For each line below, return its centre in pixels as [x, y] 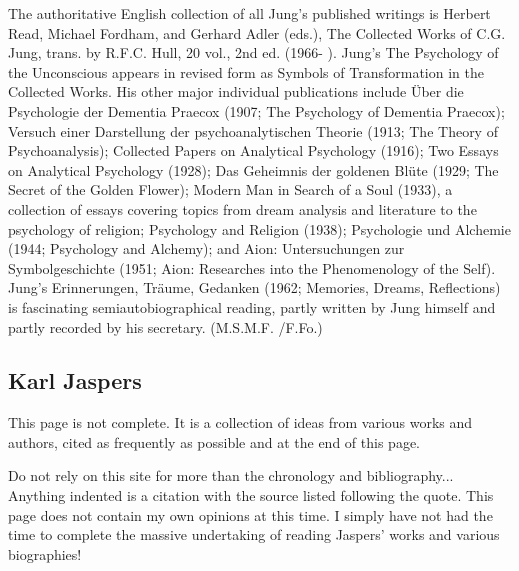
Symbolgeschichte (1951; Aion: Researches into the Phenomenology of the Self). [252, 267]
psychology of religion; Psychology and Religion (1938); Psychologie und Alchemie [259, 228]
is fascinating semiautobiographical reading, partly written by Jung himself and [252, 306]
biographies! [45, 553]
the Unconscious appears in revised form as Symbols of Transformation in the [246, 71]
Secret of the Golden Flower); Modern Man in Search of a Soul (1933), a [230, 189]
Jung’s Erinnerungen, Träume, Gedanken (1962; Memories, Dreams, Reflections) [254, 287]
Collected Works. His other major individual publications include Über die [236, 91]
